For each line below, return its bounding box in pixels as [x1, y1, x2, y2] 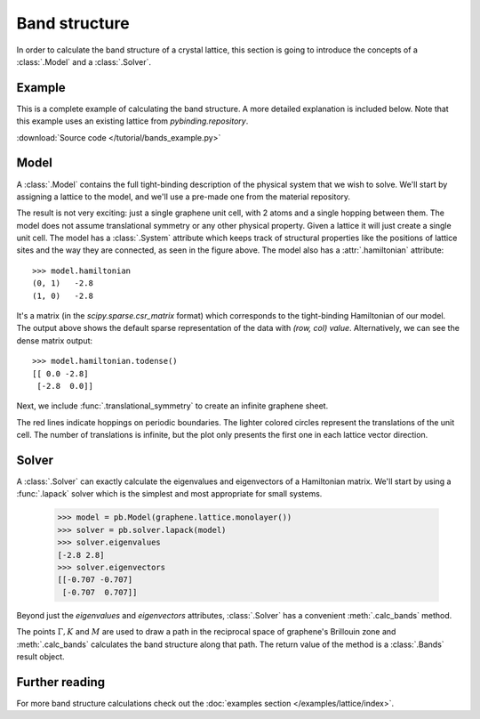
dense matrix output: [16, 335, 93, 346]
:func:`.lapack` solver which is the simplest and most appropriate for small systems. [16, 489, 323, 499]
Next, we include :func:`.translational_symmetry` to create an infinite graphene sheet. [16, 400, 329, 411]
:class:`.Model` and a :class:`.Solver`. [16, 56, 151, 67]
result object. [16, 650, 66, 662]
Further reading [16, 675, 106, 690]
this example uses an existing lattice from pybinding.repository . [16, 116, 249, 126]
